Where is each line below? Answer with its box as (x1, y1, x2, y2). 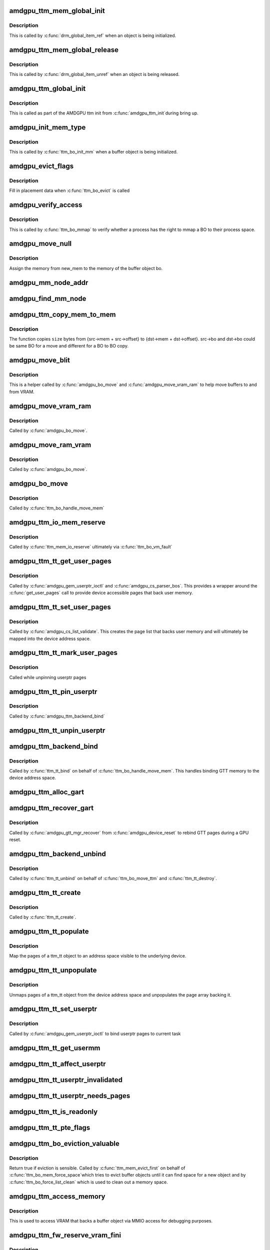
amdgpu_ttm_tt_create (9, 888, 81, 897)
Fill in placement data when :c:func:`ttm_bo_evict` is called (9, 187, 130, 193)
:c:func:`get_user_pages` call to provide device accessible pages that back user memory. (9, 590, 193, 595)
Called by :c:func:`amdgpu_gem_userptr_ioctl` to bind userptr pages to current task (9, 1030, 181, 1036)
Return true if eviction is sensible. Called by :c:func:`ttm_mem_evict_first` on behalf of (9, 1165, 185, 1171)
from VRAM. (9, 388, 34, 394)
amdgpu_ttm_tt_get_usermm (9, 1043, 100, 1052)
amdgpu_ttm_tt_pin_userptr (9, 687, 97, 696)
